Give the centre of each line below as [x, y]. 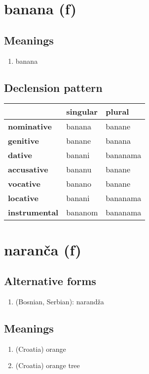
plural [117, 112]
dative [20, 155]
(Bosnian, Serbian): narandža [60, 301]
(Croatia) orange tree [48, 365]
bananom [82, 212]
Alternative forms [50, 281]
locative [23, 198]
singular [82, 112]
